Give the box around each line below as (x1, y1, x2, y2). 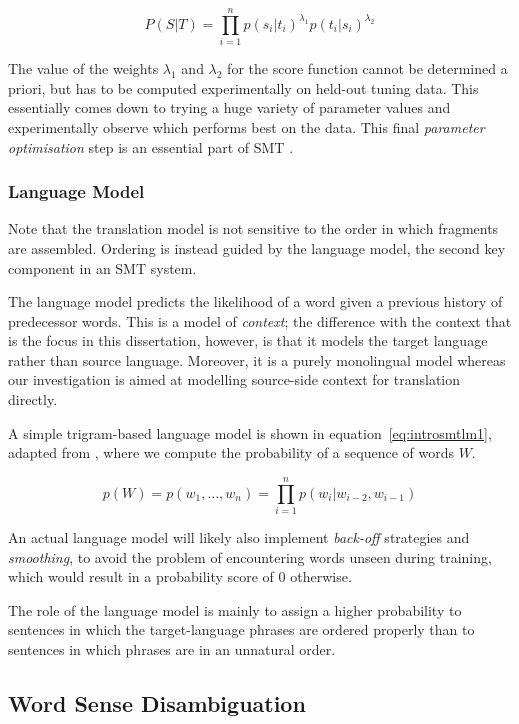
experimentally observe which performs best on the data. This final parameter (8, 116, 485, 137)
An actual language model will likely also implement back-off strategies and (8, 526, 470, 547)
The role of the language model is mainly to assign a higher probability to (8, 599, 462, 620)
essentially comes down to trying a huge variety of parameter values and (8, 97, 451, 118)
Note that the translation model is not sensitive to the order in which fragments (8, 218, 499, 239)
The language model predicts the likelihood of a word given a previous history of (8, 291, 503, 312)
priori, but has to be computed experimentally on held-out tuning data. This (8, 77, 479, 98)
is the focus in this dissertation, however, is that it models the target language (8, 330, 488, 351)
